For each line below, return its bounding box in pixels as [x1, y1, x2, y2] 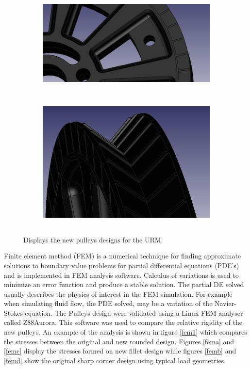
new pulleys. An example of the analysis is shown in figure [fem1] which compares [4, 327, 247, 337]
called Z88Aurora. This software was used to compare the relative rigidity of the [4, 317, 242, 327]
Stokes [4, 307, 23, 318]
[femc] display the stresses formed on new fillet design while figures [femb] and [4, 346, 236, 356]
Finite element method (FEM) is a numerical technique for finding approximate [4, 251, 241, 261]
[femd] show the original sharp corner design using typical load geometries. [4, 355, 226, 365]
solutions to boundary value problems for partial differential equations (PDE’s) [4, 260, 239, 270]
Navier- [215, 298, 236, 308]
